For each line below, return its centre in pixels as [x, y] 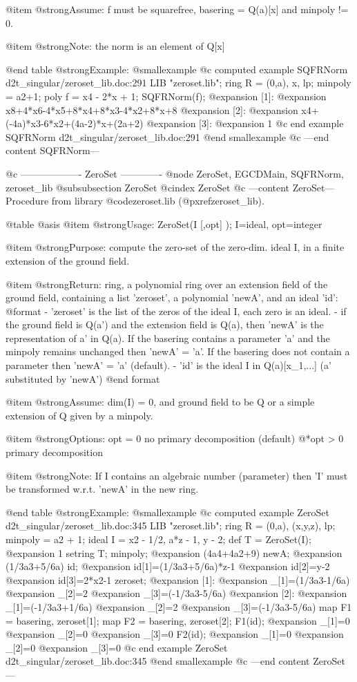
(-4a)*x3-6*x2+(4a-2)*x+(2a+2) [75, 123]
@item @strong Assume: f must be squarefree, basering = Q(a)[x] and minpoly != [177, 9]
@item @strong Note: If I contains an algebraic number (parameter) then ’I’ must [177, 475]
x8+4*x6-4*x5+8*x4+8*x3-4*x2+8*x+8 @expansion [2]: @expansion [152, 110]
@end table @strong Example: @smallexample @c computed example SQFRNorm [177, 69]
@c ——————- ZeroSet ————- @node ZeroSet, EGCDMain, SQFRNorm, [175, 173]
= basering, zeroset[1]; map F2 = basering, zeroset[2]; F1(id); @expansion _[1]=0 [178, 620]
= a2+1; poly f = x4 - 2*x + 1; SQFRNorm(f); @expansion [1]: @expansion [166, 96]
